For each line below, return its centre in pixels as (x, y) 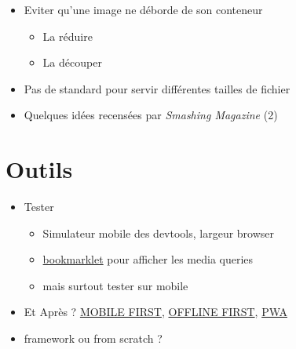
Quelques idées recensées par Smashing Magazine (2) (151, 115)
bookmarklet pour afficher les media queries (148, 259)
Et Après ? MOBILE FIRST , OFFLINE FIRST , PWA (155, 312)
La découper (72, 62)
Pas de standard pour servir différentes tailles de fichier (157, 88)
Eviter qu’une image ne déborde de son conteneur (143, 9)
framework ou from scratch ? (93, 338)
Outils (39, 169)
